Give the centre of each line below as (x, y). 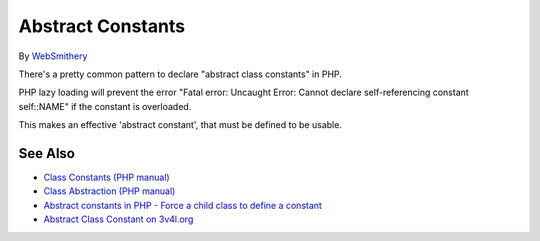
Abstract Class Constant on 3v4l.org (118, 219)
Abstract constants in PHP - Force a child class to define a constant (182, 205)
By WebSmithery (53, 56)
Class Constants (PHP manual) (106, 177)
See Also (46, 153)
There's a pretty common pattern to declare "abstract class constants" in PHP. (180, 74)
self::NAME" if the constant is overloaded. (105, 106)
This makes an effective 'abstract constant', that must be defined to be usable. (180, 125)
